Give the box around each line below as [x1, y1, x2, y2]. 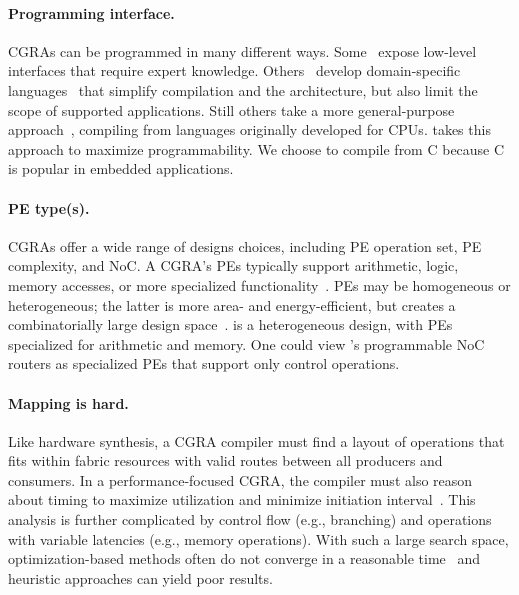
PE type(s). [8, 197, 90, 218]
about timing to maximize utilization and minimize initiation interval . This [8, 489, 476, 510]
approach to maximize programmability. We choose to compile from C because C [8, 138, 505, 159]
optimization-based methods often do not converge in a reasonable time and [8, 548, 481, 569]
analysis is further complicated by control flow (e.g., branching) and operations [8, 509, 492, 530]
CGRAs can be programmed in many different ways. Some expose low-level [8, 40, 477, 61]
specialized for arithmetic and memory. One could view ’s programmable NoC [8, 333, 485, 354]
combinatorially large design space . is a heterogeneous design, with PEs [8, 314, 453, 335]
